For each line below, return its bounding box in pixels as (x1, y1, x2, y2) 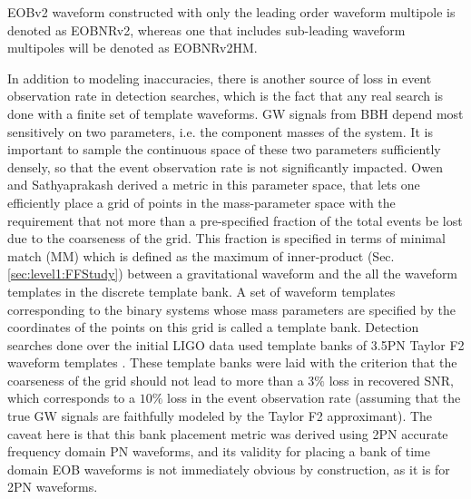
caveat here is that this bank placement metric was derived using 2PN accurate (7, 424, 448, 443)
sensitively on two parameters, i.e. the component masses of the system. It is (7, 122, 433, 141)
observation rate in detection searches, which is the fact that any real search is (7, 86, 444, 105)
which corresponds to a (7, 388, 136, 407)
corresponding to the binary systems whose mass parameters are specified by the (7, 299, 456, 318)
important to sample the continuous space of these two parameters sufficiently (7, 140, 441, 159)
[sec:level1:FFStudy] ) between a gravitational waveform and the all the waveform (7, 264, 458, 283)
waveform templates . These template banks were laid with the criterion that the (7, 353, 457, 372)
